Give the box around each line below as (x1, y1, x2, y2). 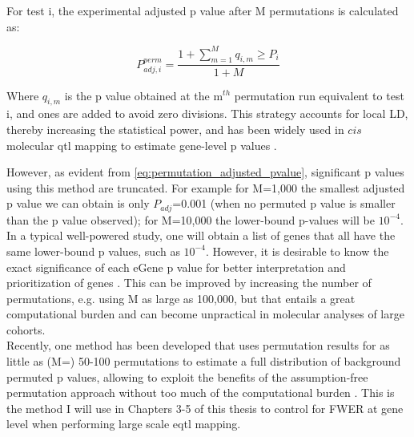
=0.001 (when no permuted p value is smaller (172, 195, 396, 212)
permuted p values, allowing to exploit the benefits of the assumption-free (6, 368, 368, 385)
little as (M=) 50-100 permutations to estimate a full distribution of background (6, 353, 401, 370)
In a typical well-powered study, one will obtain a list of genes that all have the (6, 227, 396, 244)
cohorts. (6, 321, 46, 338)
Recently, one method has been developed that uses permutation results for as (6, 337, 390, 354)
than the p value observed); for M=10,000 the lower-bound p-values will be (6, 211, 375, 228)
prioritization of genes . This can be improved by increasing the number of (6, 274, 372, 291)
